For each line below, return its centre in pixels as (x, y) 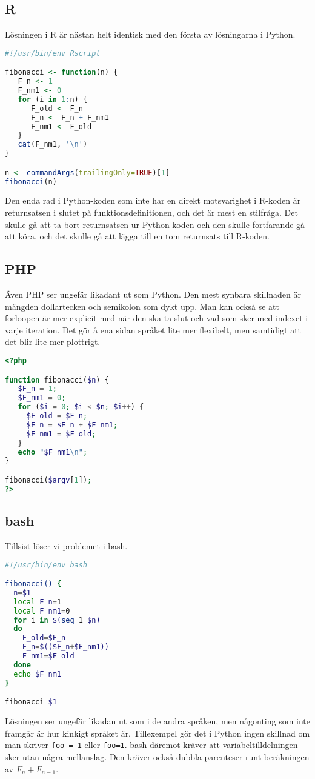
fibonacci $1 (31, 702)
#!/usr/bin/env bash (46, 565)
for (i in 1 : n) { (53, 99)
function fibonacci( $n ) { (57, 380)
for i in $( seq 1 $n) (57, 620)
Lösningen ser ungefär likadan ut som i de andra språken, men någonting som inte (157, 721)
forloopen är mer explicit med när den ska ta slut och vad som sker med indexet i (157, 318)
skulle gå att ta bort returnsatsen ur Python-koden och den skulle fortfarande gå (155, 224)
